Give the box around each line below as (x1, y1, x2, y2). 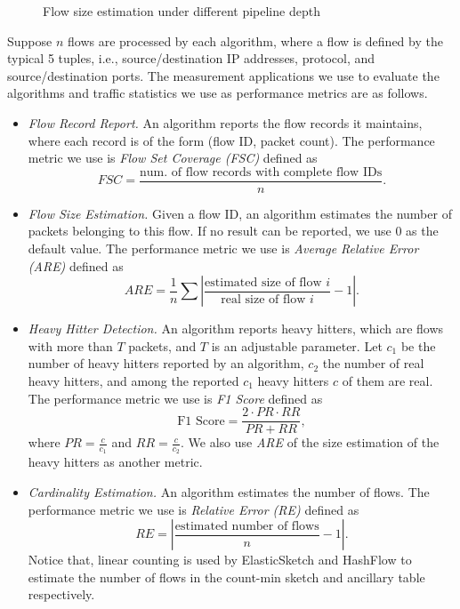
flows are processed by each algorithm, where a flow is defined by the (67, 31, 443, 50)
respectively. (28, 585, 95, 604)
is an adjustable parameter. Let (211, 336, 383, 355)
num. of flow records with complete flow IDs (140, 165, 383, 179)
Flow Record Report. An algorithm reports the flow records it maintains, (28, 113, 423, 132)
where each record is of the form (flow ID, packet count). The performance (28, 131, 435, 149)
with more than (28, 336, 113, 355)
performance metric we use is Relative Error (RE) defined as (28, 500, 359, 518)
